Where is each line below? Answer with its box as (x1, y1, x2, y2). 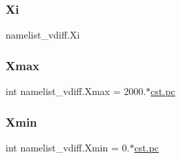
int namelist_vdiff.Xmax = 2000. (6, 84, 146, 98)
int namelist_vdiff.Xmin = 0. (6, 140, 130, 154)
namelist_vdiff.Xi (6, 28, 80, 42)
